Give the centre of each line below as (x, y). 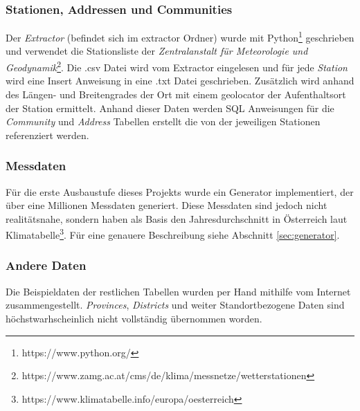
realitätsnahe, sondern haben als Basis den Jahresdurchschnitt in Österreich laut (177, 218)
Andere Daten (46, 265)
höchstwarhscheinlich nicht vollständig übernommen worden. (134, 318)
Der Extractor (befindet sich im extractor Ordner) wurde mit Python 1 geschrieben (180, 36)
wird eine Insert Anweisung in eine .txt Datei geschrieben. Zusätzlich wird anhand (180, 81)
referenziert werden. (47, 135)
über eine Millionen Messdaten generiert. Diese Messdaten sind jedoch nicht (166, 205)
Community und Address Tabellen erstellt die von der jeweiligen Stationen (163, 121)
